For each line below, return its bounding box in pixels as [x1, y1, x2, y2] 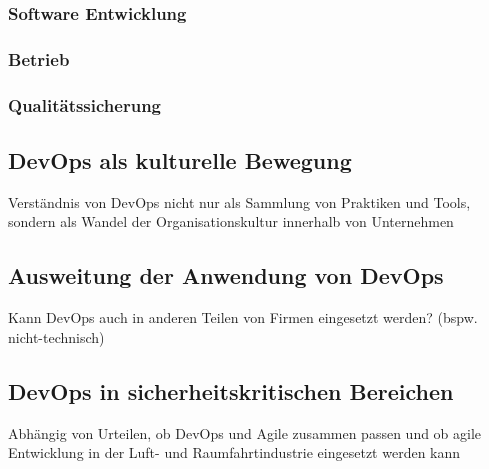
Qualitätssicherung [8, 92, 161, 117]
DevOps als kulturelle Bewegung [8, 144, 352, 175]
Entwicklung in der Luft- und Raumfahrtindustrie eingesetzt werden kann [8, 442, 461, 463]
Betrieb [8, 46, 70, 71]
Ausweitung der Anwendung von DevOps [8, 260, 444, 291]
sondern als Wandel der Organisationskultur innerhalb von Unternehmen [8, 211, 454, 232]
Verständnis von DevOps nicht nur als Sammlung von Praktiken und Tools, [8, 191, 471, 212]
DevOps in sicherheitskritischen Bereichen [8, 375, 454, 406]
